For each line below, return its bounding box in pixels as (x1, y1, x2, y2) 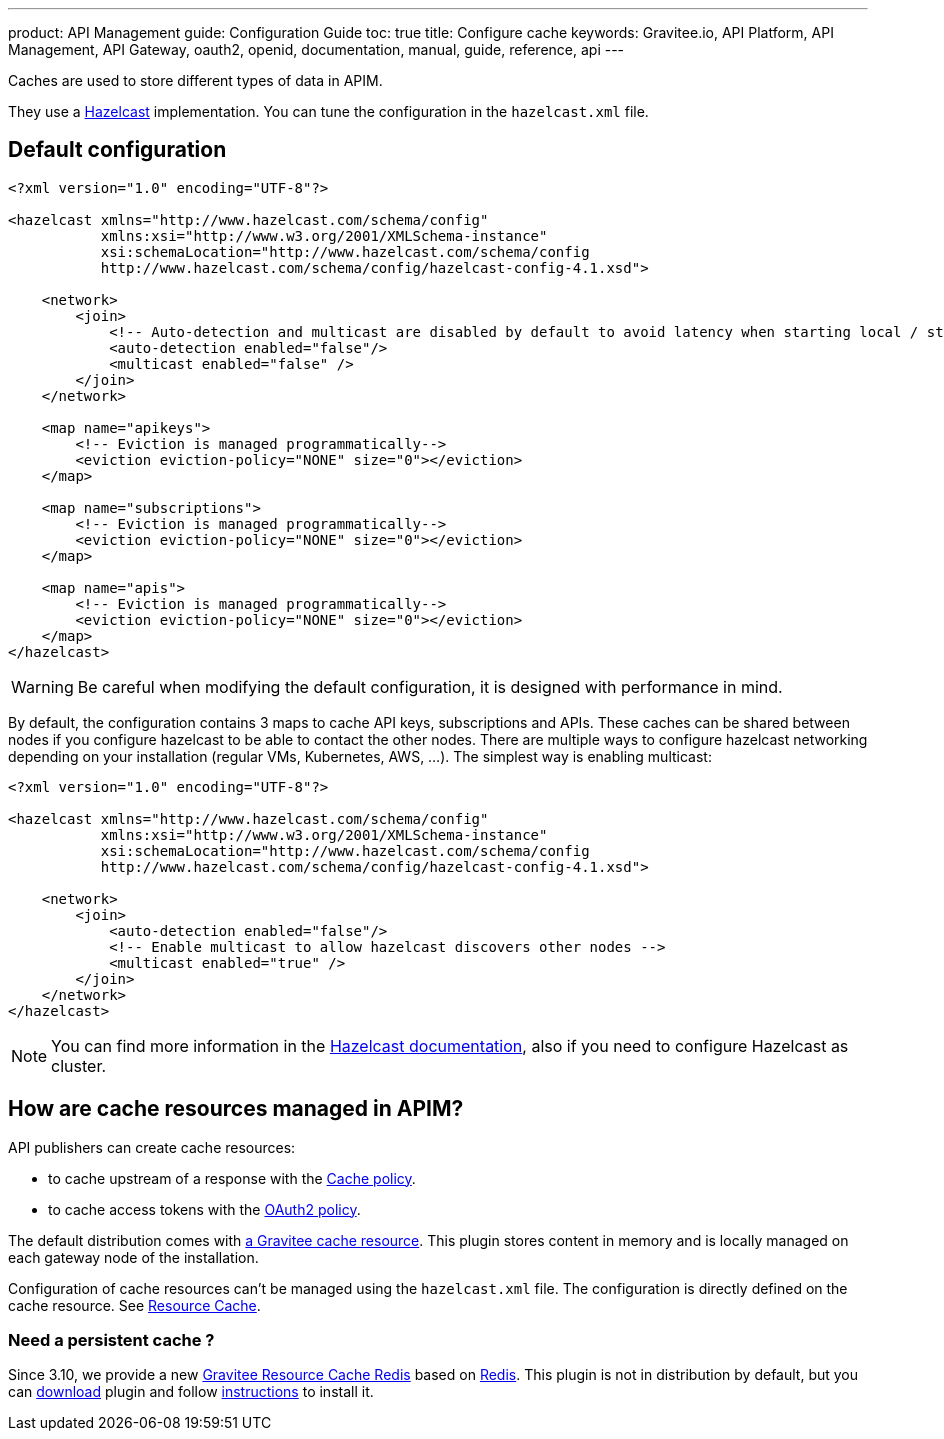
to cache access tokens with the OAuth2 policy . (48, 1200, 361, 1218)
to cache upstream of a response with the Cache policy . (48, 1169, 416, 1187)
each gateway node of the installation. (8, 1248, 259, 1266)
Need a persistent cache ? (8, 1330, 215, 1351)
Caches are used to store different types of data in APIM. (8, 72, 383, 89)
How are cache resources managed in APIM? (8, 1096, 464, 1122)
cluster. (51, 1055, 107, 1076)
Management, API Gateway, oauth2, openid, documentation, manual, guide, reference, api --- (8, 41, 625, 58)
